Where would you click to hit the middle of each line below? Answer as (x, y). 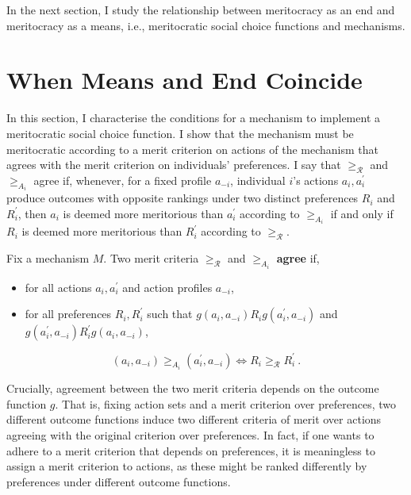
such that (170, 314)
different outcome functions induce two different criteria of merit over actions (194, 419)
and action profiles (167, 287)
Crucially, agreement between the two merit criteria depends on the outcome (193, 388)
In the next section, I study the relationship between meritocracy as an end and (201, 10)
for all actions (58, 287)
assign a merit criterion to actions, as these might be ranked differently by (187, 466)
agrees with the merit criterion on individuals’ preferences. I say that (174, 165)
